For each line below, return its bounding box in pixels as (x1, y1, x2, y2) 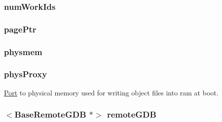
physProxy (4, 68, 47, 80)
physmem (4, 45, 42, 58)
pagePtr (4, 23, 37, 35)
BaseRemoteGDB (14, 108, 86, 121)
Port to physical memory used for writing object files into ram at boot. (4, 87, 219, 97)
